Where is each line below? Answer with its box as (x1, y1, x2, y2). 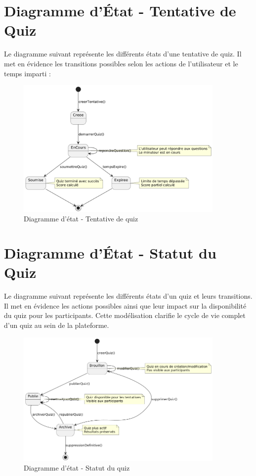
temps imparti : (4, 68, 51, 78)
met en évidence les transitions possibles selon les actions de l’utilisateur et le (4, 58, 238, 68)
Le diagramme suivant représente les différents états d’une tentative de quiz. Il (4, 49, 242, 59)
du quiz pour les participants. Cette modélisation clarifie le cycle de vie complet (4, 310, 246, 320)
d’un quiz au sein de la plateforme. (4, 320, 109, 330)
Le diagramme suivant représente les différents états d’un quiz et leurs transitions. (4, 291, 253, 301)
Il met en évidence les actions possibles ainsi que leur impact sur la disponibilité (4, 300, 247, 311)
